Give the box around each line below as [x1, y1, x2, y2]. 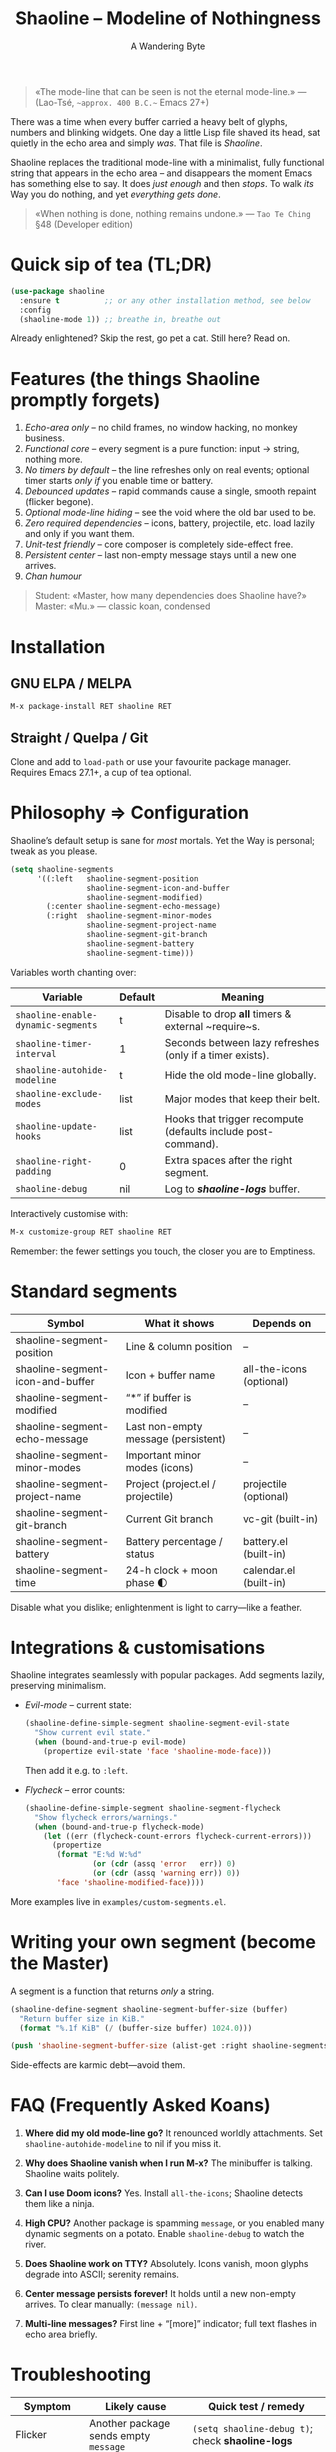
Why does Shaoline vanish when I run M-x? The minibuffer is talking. [24, 2157, 313, 2169]
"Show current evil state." [34, 1728, 152, 1738]
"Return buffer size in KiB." [19, 2013, 145, 2024]
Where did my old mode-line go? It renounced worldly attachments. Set [24, 2127, 323, 2139]
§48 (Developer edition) [34, 218, 133, 230]
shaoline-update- [15, 1120, 98, 1132]
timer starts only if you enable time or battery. [24, 475, 214, 487]
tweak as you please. [10, 845, 98, 857]
